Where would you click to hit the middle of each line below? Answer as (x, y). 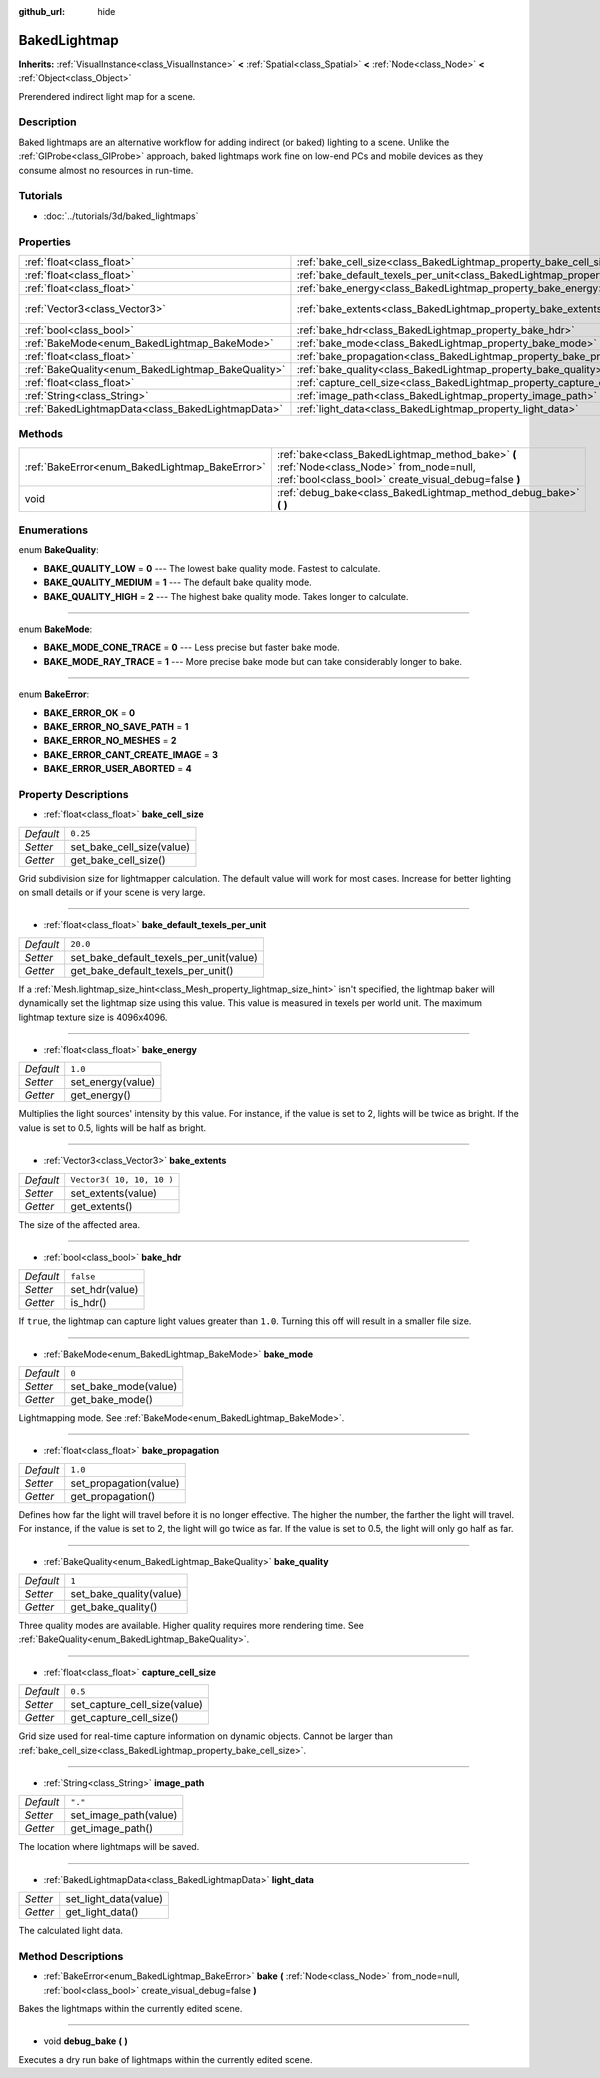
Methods (41, 434)
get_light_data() (102, 1912)
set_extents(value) (113, 1193)
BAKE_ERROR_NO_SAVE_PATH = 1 (116, 726)
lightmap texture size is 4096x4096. (93, 1017)
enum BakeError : (54, 694)
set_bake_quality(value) (126, 1594)
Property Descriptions (73, 794)
